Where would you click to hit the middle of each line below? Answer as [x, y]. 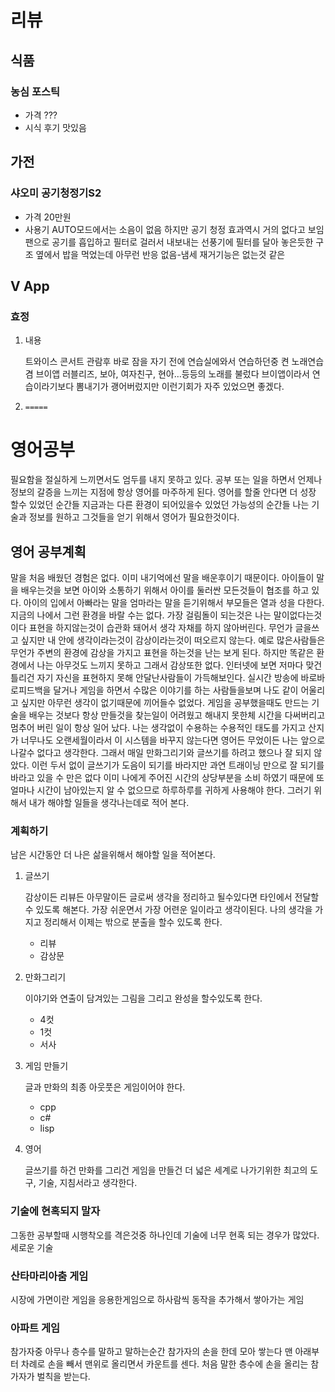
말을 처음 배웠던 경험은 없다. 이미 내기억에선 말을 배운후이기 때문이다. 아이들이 [162, 577]
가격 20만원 [48, 217]
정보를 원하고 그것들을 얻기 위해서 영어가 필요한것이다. [134, 517]
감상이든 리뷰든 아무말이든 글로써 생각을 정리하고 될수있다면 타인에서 [158, 897]
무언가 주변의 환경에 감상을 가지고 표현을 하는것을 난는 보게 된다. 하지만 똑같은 [162, 652]
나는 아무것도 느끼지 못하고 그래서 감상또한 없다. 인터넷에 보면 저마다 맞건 [179, 665]
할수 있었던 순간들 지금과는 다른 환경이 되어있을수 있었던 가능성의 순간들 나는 [160, 505]
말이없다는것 [298, 615]
